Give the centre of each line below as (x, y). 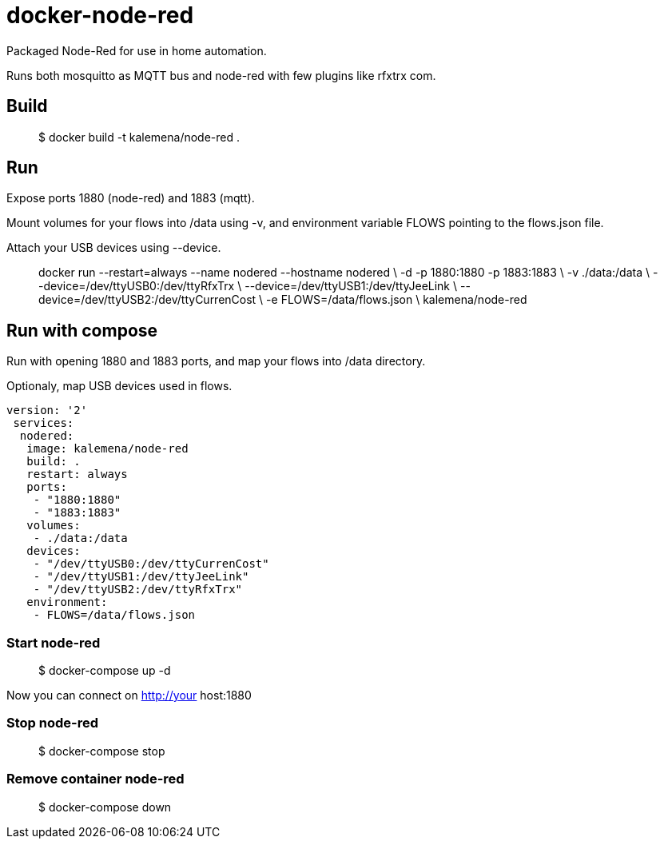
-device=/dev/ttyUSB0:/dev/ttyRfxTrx (137, 286)
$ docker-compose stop (102, 751)
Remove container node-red (95, 779)
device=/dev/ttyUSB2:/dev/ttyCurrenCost (147, 300)
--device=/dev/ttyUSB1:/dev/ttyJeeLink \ (351, 286)
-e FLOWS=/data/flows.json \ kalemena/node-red (397, 300)
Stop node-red (53, 723)
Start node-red (54, 642)
